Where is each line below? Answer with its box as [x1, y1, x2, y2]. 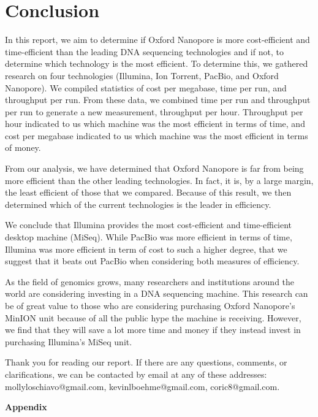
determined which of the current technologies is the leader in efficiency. [5, 197, 271, 210]
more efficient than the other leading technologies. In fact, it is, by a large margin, [5, 174, 314, 186]
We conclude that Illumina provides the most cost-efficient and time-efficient [5, 218, 292, 231]
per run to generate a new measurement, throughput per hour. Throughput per [5, 105, 303, 118]
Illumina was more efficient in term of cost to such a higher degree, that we [5, 242, 287, 255]
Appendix [5, 400, 47, 413]
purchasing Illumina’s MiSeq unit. [5, 335, 132, 348]
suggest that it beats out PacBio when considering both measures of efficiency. [5, 254, 300, 267]
